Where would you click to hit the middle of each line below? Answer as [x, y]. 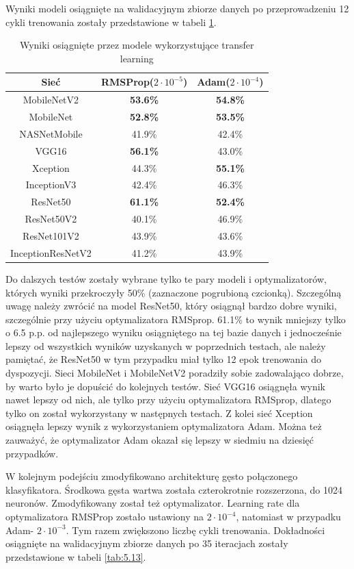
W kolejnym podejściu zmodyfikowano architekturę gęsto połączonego [152, 476]
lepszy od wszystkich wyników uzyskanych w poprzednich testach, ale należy [166, 345]
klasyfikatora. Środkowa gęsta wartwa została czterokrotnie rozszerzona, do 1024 [174, 489]
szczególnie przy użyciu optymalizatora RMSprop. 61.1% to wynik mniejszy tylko [176, 319]
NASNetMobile [51, 133]
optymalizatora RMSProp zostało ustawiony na [105, 516]
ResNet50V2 [51, 219]
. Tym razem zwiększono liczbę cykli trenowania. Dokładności [195, 530]
